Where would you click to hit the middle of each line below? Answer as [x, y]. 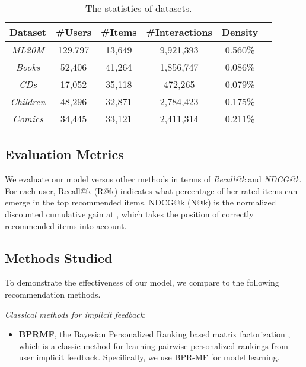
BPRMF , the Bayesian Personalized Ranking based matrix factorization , [154, 334]
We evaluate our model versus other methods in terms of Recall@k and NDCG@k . [153, 179]
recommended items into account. [66, 225]
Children [28, 101]
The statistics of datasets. [138, 8]
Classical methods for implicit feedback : [76, 314]
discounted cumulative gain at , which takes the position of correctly [129, 213]
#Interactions [179, 32]
